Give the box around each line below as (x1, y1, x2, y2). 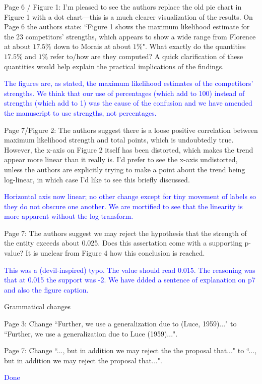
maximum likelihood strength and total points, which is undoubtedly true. (4, 134, 234, 145)
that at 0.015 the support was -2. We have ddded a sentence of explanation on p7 (4, 274, 255, 285)
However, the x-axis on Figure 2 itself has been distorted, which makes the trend (4, 144, 253, 155)
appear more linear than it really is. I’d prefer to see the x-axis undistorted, (4, 154, 238, 165)
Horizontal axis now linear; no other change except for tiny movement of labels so (4, 191, 256, 202)
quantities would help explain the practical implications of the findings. (4, 61, 224, 71)
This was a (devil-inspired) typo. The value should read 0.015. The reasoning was (4, 264, 255, 275)
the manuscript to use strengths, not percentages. (4, 107, 157, 118)
